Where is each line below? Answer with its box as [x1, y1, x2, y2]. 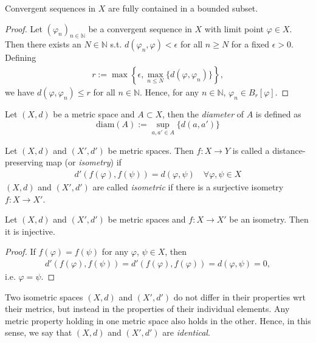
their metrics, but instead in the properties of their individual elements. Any [5, 302, 290, 315]
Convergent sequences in [5, 2, 96, 14]
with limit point [204, 22, 264, 35]
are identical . [162, 326, 210, 339]
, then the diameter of [162, 108, 244, 120]
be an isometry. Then [229, 213, 309, 226]
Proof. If [5, 245, 36, 258]
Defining [5, 51, 36, 64]
